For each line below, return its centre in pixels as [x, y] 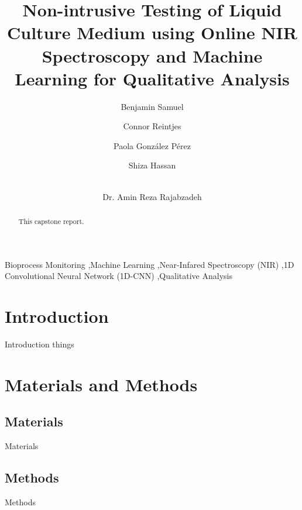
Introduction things [40, 344]
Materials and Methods [101, 384]
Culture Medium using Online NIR [152, 32]
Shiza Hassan [152, 165]
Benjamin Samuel [152, 106]
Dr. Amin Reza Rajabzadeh [152, 196]
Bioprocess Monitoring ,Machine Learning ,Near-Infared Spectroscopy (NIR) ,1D [150, 264]
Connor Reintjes [152, 126]
